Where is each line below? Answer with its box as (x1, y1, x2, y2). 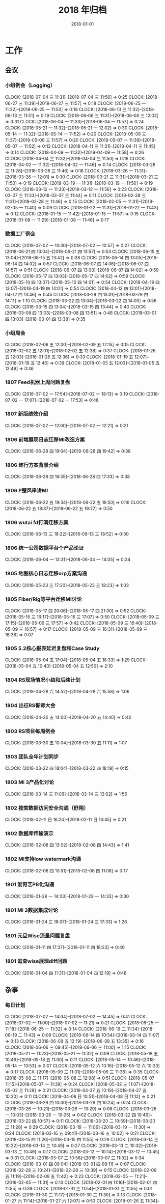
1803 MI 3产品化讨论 (5, 779, 55, 786)
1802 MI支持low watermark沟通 (5, 856, 81, 863)
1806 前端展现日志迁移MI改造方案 (5, 436, 85, 443)
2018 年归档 (58, 4, 107, 16)
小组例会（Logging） (5, 82, 55, 89)
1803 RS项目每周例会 (5, 728, 55, 734)
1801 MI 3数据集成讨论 (5, 907, 58, 914)
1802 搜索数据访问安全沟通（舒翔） (5, 804, 89, 811)
